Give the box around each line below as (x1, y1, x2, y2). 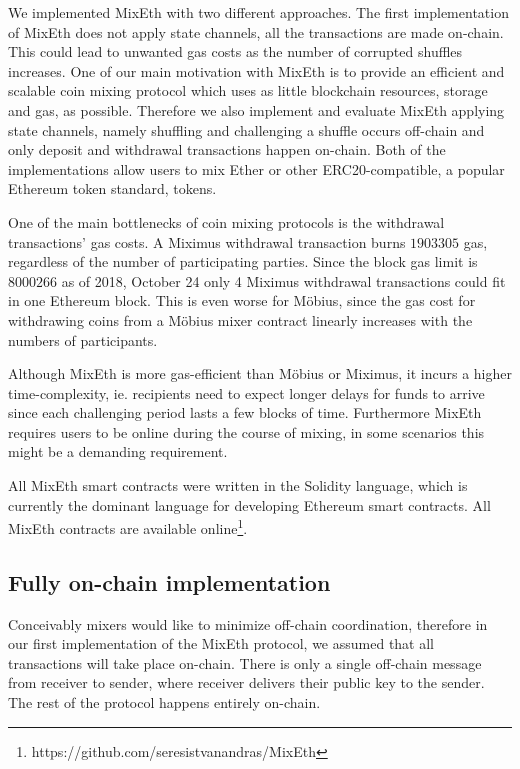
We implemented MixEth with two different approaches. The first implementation (8, 2, 509, 22)
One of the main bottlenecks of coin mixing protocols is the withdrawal (8, 211, 445, 232)
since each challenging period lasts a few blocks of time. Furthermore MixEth (8, 402, 482, 423)
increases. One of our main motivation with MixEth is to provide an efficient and (8, 60, 505, 81)
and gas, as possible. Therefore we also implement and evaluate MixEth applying (8, 99, 505, 120)
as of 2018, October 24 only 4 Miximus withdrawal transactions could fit (61, 270, 506, 291)
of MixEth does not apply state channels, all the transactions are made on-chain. (8, 21, 504, 42)
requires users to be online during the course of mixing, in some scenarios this (8, 421, 485, 442)
